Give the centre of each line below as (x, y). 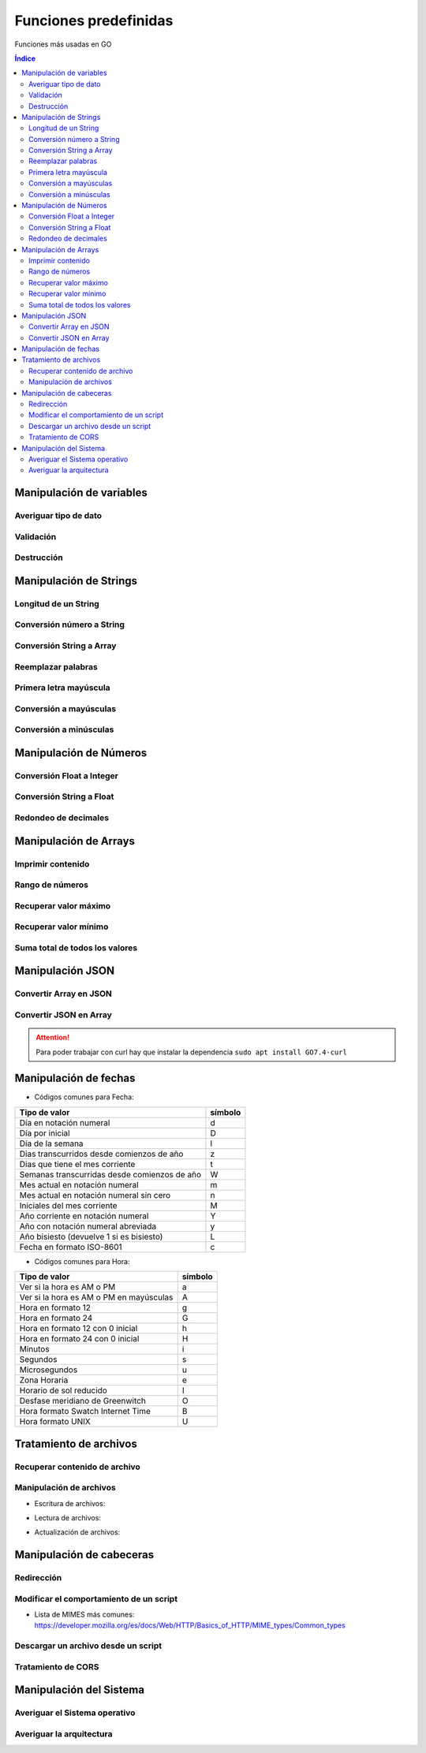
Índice (25, 58)
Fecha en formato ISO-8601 (71, 1247)
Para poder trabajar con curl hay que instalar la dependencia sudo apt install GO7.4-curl (191, 1052)
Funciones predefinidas (94, 21)
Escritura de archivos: (70, 1503)
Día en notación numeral (65, 1122)
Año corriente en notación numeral (84, 1216)
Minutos (35, 1349)
